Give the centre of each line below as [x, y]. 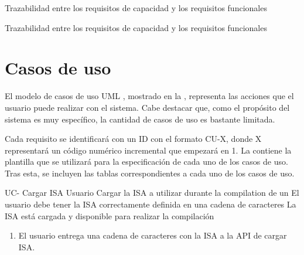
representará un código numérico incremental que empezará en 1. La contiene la [148, 150]
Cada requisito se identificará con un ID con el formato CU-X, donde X [133, 139]
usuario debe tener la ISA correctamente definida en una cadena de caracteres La [151, 204]
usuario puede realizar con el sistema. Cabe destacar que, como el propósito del [147, 107]
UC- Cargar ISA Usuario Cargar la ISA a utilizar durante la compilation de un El [152, 193]
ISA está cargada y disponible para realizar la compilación [110, 215]
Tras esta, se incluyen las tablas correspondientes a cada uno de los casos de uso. [150, 173]
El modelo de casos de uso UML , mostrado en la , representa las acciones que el [149, 96]
